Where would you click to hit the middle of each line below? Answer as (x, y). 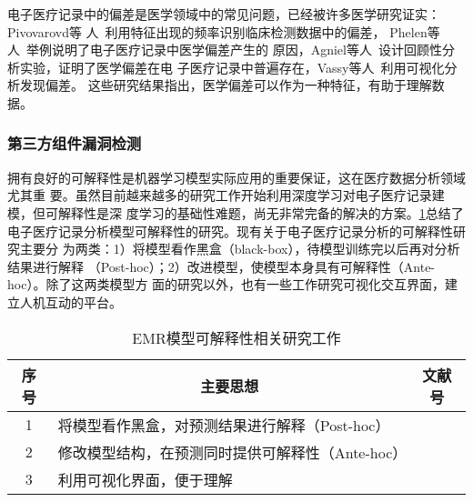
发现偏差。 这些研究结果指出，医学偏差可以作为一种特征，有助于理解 (226, 85)
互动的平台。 (83, 301)
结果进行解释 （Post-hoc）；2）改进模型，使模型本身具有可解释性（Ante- (221, 266)
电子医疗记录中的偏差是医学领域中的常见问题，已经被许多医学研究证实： (224, 14)
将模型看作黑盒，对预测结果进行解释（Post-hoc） (224, 425)
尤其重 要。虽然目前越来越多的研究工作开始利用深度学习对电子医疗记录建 (226, 195)
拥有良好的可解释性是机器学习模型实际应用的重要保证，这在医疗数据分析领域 (236, 177)
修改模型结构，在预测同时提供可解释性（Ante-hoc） (232, 452)
